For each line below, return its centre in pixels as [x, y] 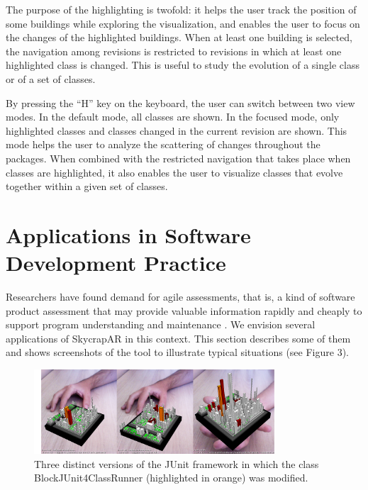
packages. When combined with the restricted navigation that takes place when [178, 158]
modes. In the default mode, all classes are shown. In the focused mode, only [173, 117]
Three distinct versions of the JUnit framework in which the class [177, 463]
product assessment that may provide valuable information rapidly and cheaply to [184, 310]
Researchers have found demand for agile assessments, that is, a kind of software [180, 297]
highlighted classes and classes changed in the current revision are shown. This [177, 130]
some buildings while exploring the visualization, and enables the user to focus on [183, 23]
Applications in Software [128, 234]
